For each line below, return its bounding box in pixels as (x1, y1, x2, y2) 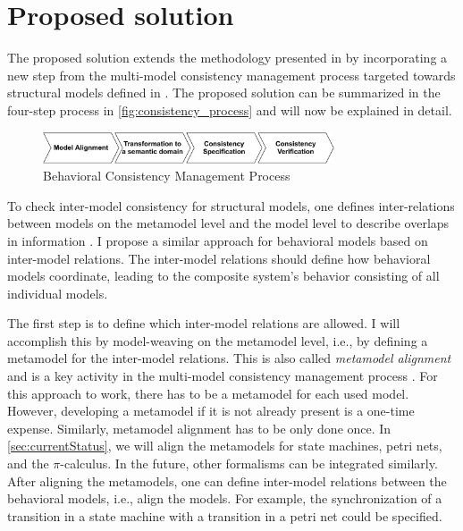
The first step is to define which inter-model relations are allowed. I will (7, 314, 400, 333)
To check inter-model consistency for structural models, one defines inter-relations (7, 196, 455, 215)
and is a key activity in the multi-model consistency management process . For (7, 367, 438, 385)
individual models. (7, 283, 108, 302)
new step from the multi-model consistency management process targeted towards (7, 65, 456, 84)
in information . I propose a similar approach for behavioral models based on (7, 231, 428, 249)
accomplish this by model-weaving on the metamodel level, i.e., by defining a (7, 331, 428, 350)
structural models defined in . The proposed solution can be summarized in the (7, 83, 441, 102)
